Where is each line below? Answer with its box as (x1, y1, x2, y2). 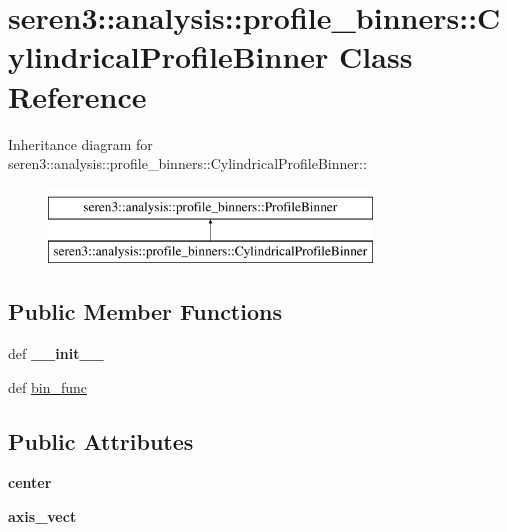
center (8, 472, 52, 493)
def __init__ (8, 343, 104, 364)
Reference (8, 75, 147, 116)
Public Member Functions (8, 296, 282, 327)
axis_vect (8, 506, 77, 527)
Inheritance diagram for (8, 133, 153, 154)
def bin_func (8, 376, 87, 397)
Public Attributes (8, 425, 194, 456)
